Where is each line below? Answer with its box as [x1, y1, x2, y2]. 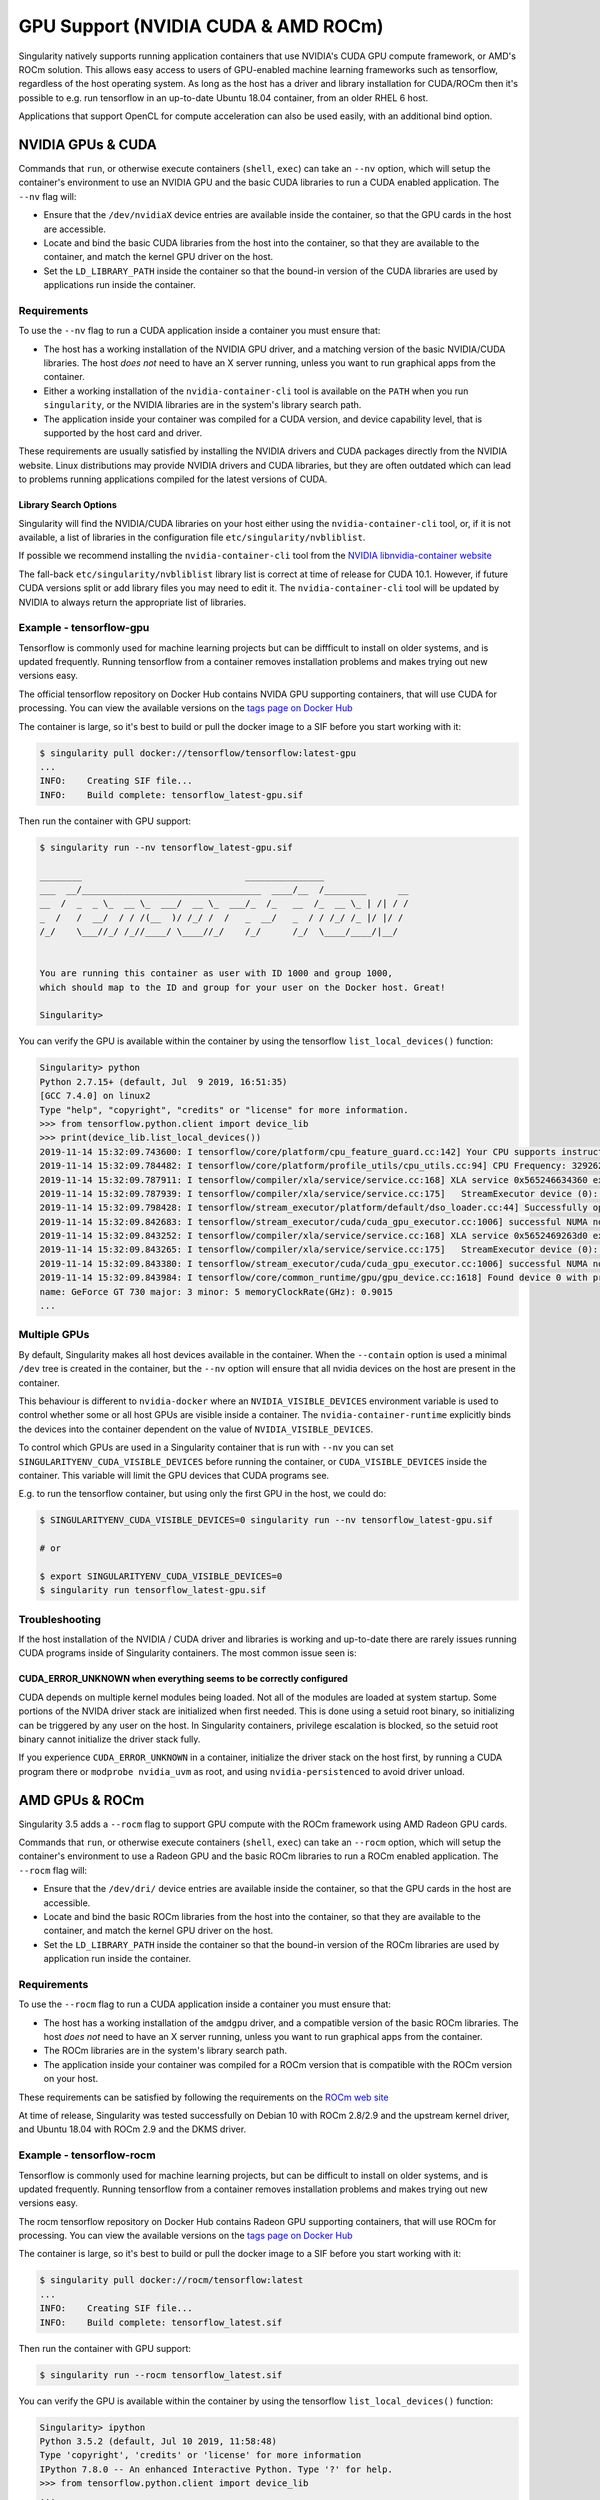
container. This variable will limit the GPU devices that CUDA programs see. [18, 1469, 330, 1481]
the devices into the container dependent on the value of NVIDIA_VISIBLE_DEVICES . [18, 1423, 374, 1435]
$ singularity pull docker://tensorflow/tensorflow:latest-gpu [39, 747, 357, 759]
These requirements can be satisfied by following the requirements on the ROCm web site [18, 2091, 389, 2103]
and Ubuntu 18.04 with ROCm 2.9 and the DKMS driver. [18, 2123, 247, 2135]
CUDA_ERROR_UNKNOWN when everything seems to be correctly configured [18, 1673, 349, 1685]
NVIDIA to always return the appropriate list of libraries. [18, 596, 247, 608]
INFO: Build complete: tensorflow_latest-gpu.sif [39, 789, 304, 800]
